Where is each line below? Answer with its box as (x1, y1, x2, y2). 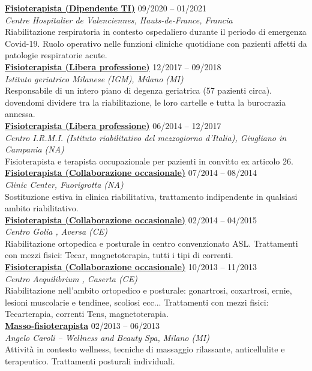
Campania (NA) (5, 143, 64, 155)
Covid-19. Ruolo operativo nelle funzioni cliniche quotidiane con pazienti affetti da (5, 37, 307, 49)
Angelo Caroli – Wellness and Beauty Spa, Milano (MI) (5, 331, 209, 343)
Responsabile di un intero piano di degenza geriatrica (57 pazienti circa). (5, 84, 272, 97)
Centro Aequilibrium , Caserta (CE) (5, 272, 137, 285)
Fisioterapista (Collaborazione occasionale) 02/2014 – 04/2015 (5, 213, 257, 226)
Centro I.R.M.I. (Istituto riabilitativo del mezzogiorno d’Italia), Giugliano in (5, 131, 287, 143)
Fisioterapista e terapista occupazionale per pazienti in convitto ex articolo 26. (5, 154, 293, 167)
